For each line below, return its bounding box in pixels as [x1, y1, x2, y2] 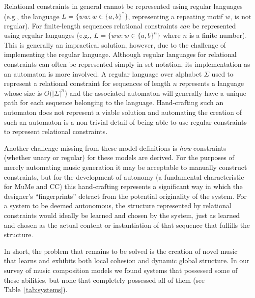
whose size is [4, 87, 42, 98]
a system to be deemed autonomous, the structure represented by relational [4, 200, 231, 211]
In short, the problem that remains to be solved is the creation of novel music [4, 245, 238, 256]
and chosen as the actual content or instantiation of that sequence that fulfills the [4, 219, 250, 230]
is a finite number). [189, 30, 247, 40]
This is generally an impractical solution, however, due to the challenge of [4, 39, 226, 50]
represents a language [179, 78, 244, 88]
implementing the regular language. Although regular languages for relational [4, 49, 237, 59]
